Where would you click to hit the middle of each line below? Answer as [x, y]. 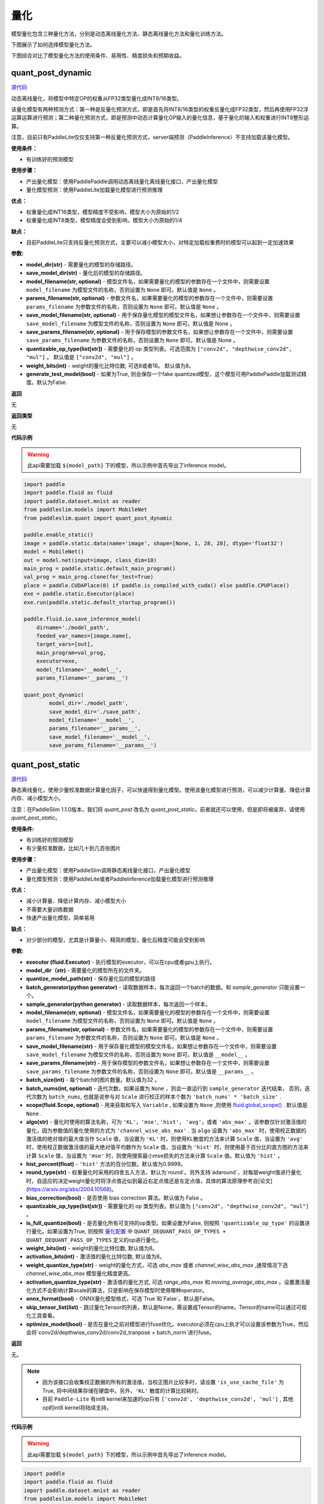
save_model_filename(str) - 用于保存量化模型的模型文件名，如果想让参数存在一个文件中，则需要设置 [151, 1046]
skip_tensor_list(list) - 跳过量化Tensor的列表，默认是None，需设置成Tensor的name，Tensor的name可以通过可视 [166, 1307]
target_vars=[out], [65, 644]
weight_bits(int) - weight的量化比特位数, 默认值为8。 [92, 1248]
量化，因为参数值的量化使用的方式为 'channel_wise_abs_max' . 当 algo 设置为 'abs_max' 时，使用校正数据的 [166, 1130]
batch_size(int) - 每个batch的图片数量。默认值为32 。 [93, 1080]
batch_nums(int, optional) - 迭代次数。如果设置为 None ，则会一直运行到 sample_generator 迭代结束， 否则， [166, 1088]
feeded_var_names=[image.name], [84, 636]
